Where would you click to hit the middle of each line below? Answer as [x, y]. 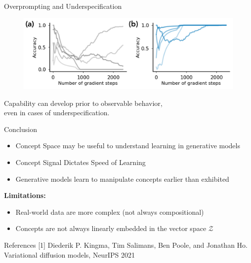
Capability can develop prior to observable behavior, [83, 103]
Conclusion [21, 129]
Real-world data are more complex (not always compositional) [110, 212]
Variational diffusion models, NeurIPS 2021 [69, 254]
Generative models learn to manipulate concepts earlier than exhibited [122, 179]
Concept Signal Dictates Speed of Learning [81, 162]
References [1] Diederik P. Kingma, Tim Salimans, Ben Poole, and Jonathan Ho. [126, 245]
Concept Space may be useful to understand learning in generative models [128, 146]
